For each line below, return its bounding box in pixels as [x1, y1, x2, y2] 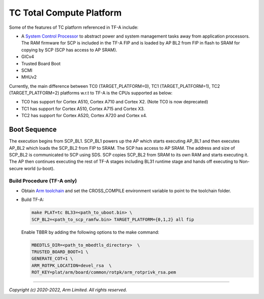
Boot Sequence [9, 125, 57, 134]
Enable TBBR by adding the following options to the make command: [21, 229, 159, 235]
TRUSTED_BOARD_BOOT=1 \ [31, 249, 89, 255]
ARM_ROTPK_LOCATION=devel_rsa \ [31, 262, 112, 268]
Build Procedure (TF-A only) [9, 178, 77, 184]
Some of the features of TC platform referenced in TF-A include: [9, 24, 139, 30]
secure [9, 165, 23, 171]
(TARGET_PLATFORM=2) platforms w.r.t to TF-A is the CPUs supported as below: [9, 90, 173, 96]
